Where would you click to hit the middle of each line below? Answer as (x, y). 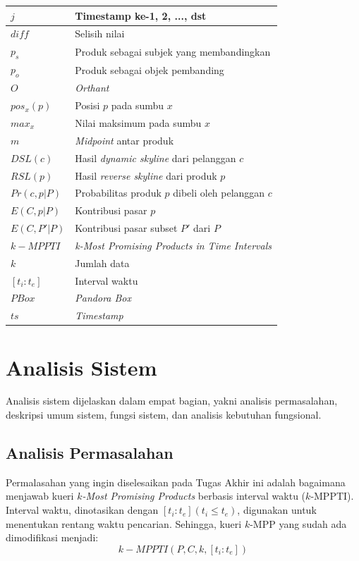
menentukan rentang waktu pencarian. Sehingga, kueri (124, 523)
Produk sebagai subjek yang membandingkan (173, 51)
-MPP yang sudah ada (298, 523)
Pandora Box (103, 298)
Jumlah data (102, 263)
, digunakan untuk (277, 510)
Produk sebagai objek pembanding (150, 69)
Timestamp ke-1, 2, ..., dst (141, 15)
